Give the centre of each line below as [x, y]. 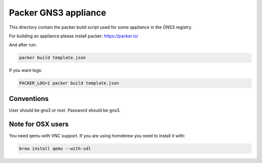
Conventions [29, 99]
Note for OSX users [39, 124]
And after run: [23, 45]
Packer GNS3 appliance [57, 13]
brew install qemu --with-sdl [55, 148]
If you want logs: [25, 70]
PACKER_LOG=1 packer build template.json [69, 83]
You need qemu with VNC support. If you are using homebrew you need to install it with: [97, 135]
